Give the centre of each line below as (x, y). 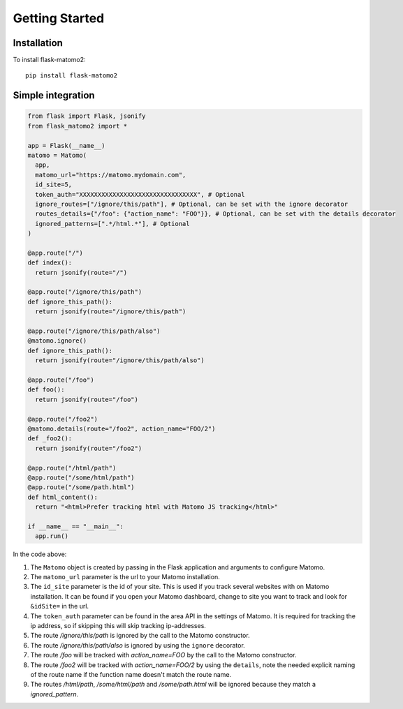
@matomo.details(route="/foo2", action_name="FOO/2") (122, 428)
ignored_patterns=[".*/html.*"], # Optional (112, 224)
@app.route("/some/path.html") (81, 487)
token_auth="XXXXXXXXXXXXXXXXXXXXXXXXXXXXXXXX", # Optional (140, 194)
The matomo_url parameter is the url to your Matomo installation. (125, 577)
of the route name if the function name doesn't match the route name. (131, 674)
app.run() (52, 536)
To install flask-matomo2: (50, 60)
